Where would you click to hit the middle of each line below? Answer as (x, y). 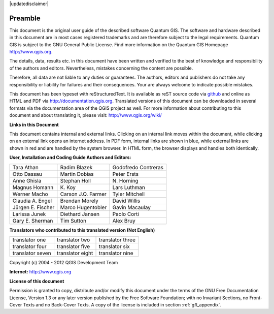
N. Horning (126, 180)
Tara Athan (26, 167)
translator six (114, 246)
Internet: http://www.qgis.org (40, 272)
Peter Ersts (126, 174)
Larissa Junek (29, 214)
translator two (73, 240)
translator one (29, 240)
